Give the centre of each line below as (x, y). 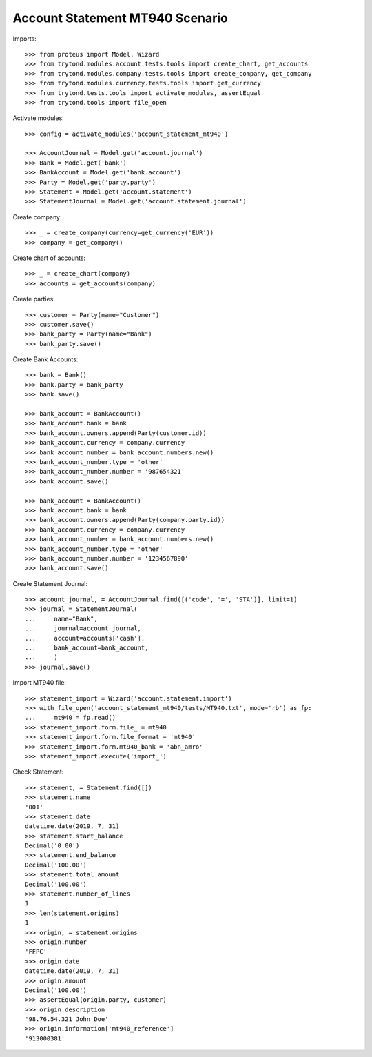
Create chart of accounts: (49, 258)
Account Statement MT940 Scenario (121, 18)
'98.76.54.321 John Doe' (67, 1019)
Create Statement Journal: (50, 583)
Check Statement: (38, 772)
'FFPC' (36, 952)
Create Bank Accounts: (45, 359)
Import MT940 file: (40, 683)
